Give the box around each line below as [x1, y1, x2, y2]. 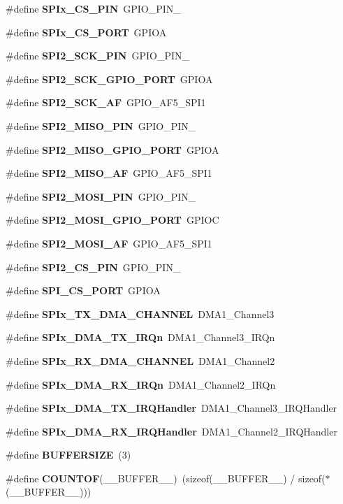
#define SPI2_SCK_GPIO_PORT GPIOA [6, 71, 213, 86]
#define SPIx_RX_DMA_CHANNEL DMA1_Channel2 [6, 353, 275, 368]
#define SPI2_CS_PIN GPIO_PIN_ [6, 259, 181, 274]
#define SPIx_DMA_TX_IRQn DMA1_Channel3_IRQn [6, 330, 275, 345]
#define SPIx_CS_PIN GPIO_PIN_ [6, 1, 181, 15]
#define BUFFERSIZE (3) [6, 447, 131, 462]
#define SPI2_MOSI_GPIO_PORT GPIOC [6, 213, 219, 227]
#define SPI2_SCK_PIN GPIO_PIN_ [6, 48, 190, 63]
